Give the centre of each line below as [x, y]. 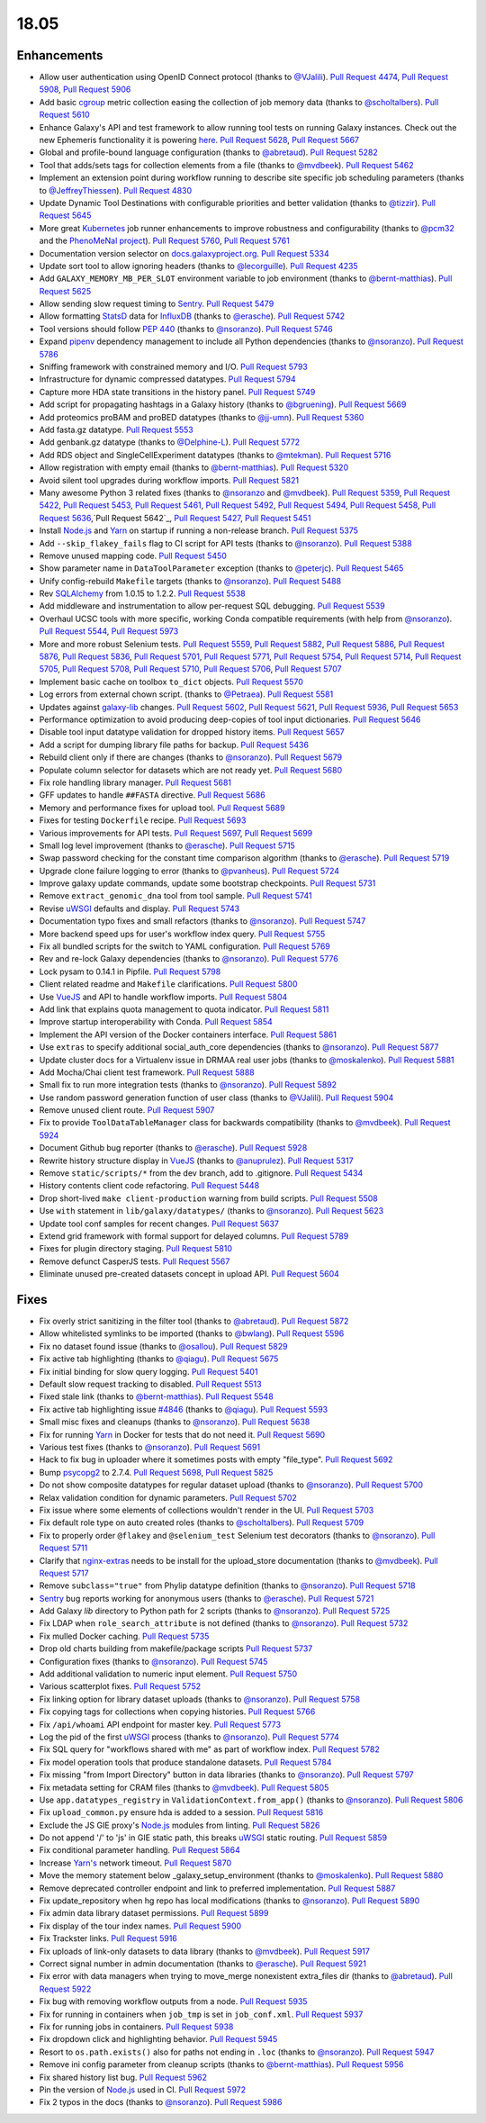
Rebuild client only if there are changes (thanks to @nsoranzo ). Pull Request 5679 [190, 757]
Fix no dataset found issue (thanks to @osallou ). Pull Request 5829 [163, 1346]
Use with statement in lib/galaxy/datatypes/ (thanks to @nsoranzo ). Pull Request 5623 [211, 1211]
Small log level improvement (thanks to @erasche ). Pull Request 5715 [167, 845]
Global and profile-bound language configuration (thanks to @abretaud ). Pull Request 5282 [208, 152]
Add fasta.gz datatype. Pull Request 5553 [116, 429]
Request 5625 [65, 291]
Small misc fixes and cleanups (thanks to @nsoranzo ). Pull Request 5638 [175, 1422]
